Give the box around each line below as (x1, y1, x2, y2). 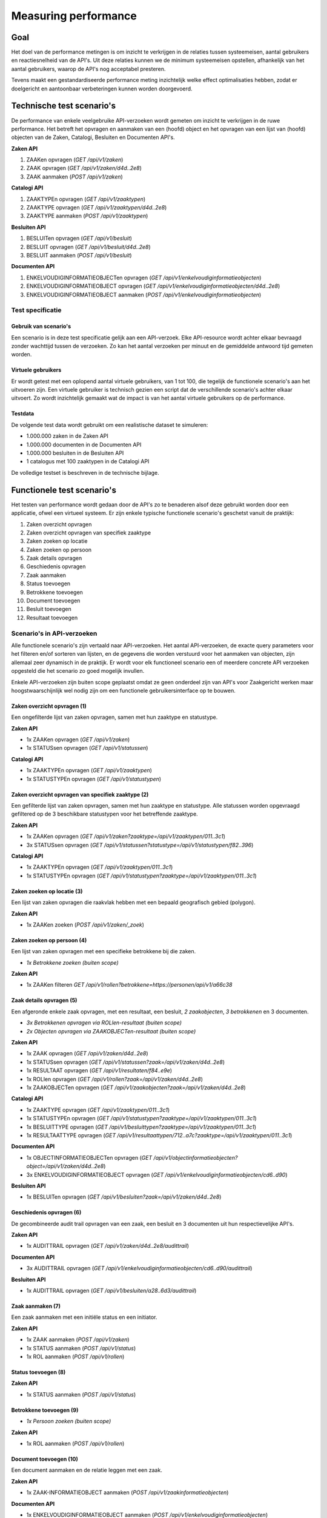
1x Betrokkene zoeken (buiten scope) (26, 959, 119, 966)
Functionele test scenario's (11, 485, 116, 495)
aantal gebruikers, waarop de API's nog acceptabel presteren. (11, 65, 166, 72)
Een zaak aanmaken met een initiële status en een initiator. (11, 1313, 157, 1321)
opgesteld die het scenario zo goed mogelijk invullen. (11, 667, 145, 675)
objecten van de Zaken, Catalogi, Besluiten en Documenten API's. (11, 134, 175, 141)
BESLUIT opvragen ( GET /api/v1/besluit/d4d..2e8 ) (26, 243, 151, 250)
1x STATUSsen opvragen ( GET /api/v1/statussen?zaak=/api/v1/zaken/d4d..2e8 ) (26, 1058, 225, 1066)
